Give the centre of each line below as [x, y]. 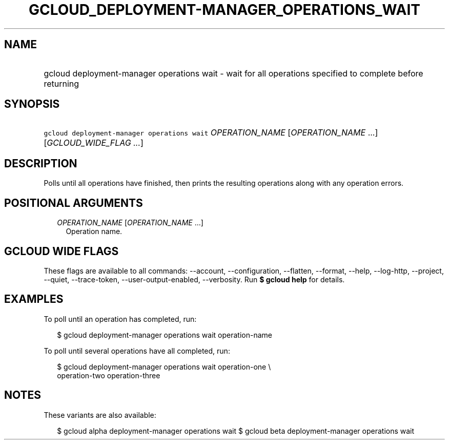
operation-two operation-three [109, 375]
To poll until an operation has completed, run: [120, 319]
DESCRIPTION [41, 163]
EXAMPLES [34, 299]
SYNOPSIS [32, 104]
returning [62, 83]
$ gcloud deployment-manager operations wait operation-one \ [164, 366]
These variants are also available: [100, 415]
